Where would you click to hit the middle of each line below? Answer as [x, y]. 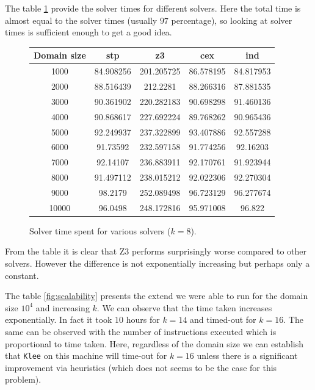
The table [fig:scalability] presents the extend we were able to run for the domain [157, 296]
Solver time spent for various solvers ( [100, 230]
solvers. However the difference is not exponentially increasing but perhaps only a [157, 263]
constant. [22, 275]
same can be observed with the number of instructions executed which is [141, 331]
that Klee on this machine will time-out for [86, 356]
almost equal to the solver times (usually [81, 20]
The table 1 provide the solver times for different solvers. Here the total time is [153, 8]
